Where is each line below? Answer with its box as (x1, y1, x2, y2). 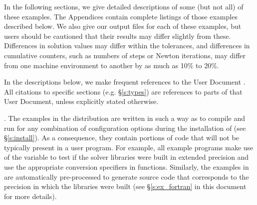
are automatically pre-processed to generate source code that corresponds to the (4, 171, 249, 182)
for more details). (4, 191, 57, 201)
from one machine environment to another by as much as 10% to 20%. (4, 60, 219, 70)
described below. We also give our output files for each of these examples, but (4, 21, 242, 31)
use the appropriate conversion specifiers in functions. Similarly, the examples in (4, 161, 249, 172)
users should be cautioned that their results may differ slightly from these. (4, 30, 231, 41)
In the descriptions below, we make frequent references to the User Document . (4, 77, 246, 87)
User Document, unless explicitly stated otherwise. (4, 96, 159, 106)
